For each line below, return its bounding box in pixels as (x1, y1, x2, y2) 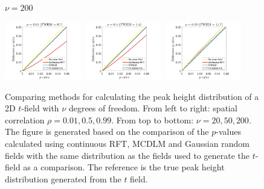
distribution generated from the (5, 172, 121, 185)
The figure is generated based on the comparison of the (5, 125, 209, 138)
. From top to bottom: (111, 113, 194, 126)
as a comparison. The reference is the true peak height (23, 161, 225, 173)
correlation (5, 113, 45, 126)
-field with (21, 102, 59, 114)
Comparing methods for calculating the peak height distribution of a (5, 90, 259, 102)
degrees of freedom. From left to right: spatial (68, 102, 237, 114)
